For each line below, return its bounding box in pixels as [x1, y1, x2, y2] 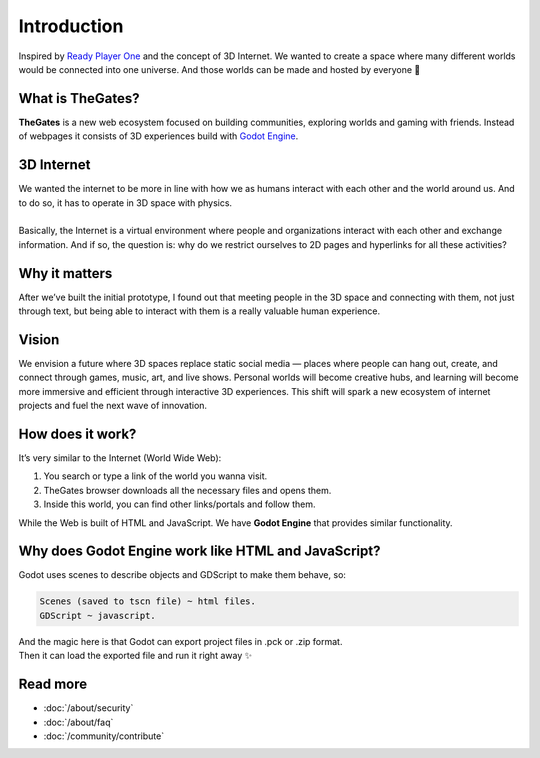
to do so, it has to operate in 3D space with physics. [18, 196, 233, 209]
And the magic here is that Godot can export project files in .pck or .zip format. [18, 635, 343, 647]
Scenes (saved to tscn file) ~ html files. [39, 596, 257, 607]
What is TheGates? [18, 90, 140, 107]
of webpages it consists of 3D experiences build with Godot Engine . [18, 130, 299, 142]
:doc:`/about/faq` [43, 716, 114, 728]
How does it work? [18, 425, 137, 442]
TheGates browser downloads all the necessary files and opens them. [43, 484, 332, 496]
